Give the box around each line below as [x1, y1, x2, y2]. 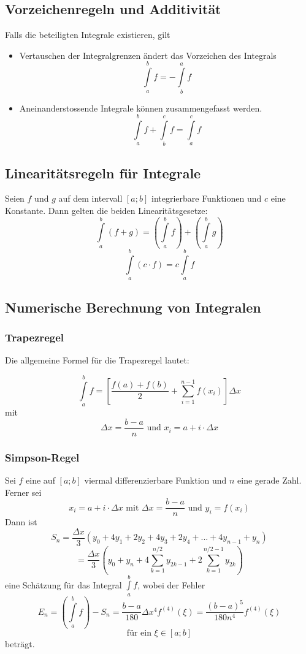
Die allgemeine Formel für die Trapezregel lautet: [5, 354, 189, 367]
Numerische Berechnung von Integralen [5, 297, 261, 316]
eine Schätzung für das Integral [5, 578, 122, 591]
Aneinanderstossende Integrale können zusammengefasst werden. [19, 101, 262, 114]
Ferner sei [5, 485, 42, 498]
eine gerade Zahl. [237, 474, 302, 487]
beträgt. [5, 637, 35, 650]
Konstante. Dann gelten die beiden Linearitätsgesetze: [5, 204, 208, 217]
